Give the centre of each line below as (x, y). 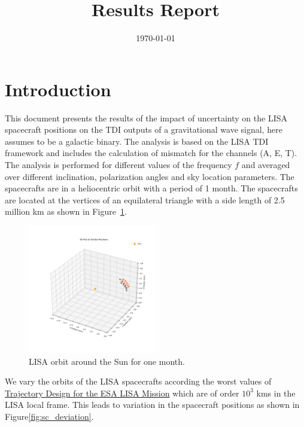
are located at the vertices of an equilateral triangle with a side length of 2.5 (145, 199)
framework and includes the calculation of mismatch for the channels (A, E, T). (151, 153)
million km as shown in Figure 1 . (66, 211)
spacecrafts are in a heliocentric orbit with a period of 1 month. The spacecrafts (151, 188)
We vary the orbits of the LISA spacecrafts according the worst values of (138, 381)
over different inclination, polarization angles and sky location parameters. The (150, 176)
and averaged (266, 165)
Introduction (58, 89)
